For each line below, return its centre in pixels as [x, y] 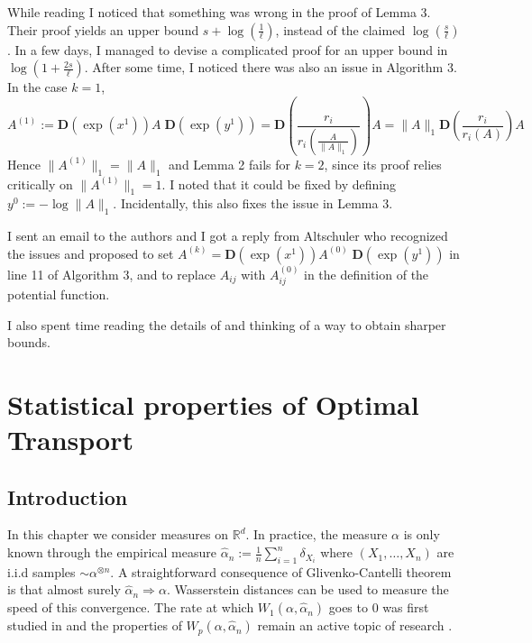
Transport [70, 440]
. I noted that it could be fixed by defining [279, 184]
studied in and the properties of [95, 625]
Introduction [68, 496]
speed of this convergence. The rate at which [131, 607]
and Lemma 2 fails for [229, 164]
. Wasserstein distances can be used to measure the [307, 589]
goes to [348, 607]
